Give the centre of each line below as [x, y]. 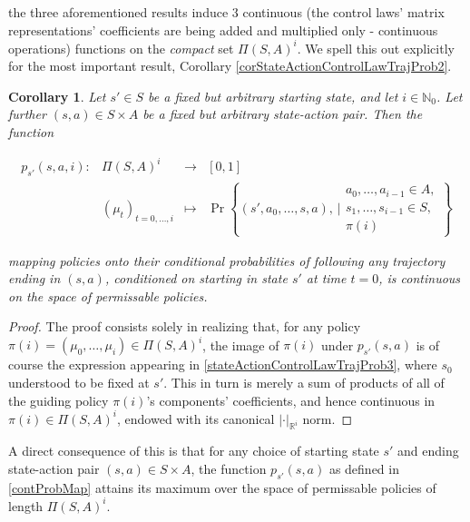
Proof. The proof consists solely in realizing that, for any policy [185, 326]
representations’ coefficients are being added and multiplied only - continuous [223, 30]
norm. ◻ [327, 418]
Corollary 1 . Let [57, 96]
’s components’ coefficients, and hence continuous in [291, 400]
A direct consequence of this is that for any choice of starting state [194, 451]
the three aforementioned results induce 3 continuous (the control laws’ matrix [226, 12]
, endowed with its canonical [196, 418]
